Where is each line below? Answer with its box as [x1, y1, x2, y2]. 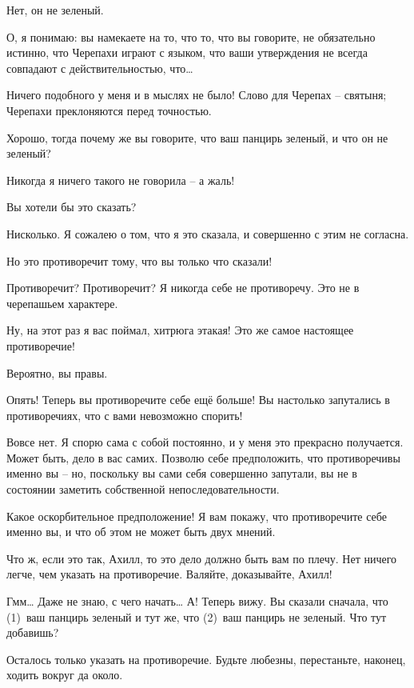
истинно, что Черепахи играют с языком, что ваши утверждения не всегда [6, 44, 368, 61]
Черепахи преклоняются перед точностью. [6, 102, 212, 118]
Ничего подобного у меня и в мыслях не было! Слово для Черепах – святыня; [6, 86, 387, 103]
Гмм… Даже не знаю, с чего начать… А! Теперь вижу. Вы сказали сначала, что [6, 593, 388, 610]
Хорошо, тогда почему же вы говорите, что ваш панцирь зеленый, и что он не [6, 129, 388, 146]
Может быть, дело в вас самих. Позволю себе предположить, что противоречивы [6, 449, 400, 466]
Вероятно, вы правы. [6, 364, 108, 381]
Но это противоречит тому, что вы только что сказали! [6, 252, 273, 269]
